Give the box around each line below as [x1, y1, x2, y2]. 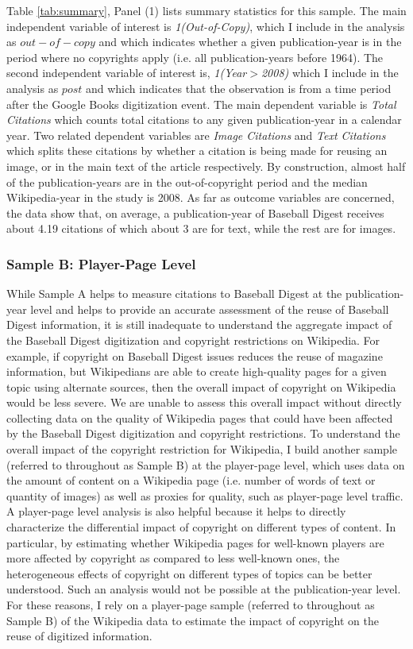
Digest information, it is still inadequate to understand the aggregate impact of [6, 316, 392, 333]
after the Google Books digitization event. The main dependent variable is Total [6, 95, 396, 112]
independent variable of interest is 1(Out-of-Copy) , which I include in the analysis [6, 17, 405, 34]
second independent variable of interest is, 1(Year [6, 64, 247, 81]
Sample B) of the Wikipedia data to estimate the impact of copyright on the [6, 612, 379, 628]
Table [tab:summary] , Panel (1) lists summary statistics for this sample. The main [6, 2, 407, 18]
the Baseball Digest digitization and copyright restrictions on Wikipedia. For [6, 331, 380, 348]
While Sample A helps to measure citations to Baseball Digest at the [6, 285, 342, 302]
